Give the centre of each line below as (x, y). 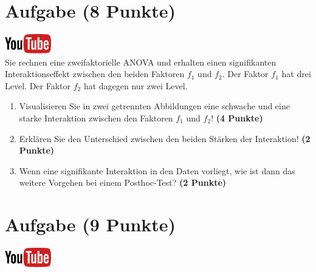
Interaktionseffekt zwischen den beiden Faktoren (95, 74)
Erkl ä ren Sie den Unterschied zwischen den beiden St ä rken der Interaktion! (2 (165, 138)
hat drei (296, 74)
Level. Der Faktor (38, 85)
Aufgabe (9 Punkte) (91, 224)
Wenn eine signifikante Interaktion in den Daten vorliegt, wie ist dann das (157, 170)
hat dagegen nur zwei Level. (136, 85)
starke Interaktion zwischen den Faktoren (96, 117)
